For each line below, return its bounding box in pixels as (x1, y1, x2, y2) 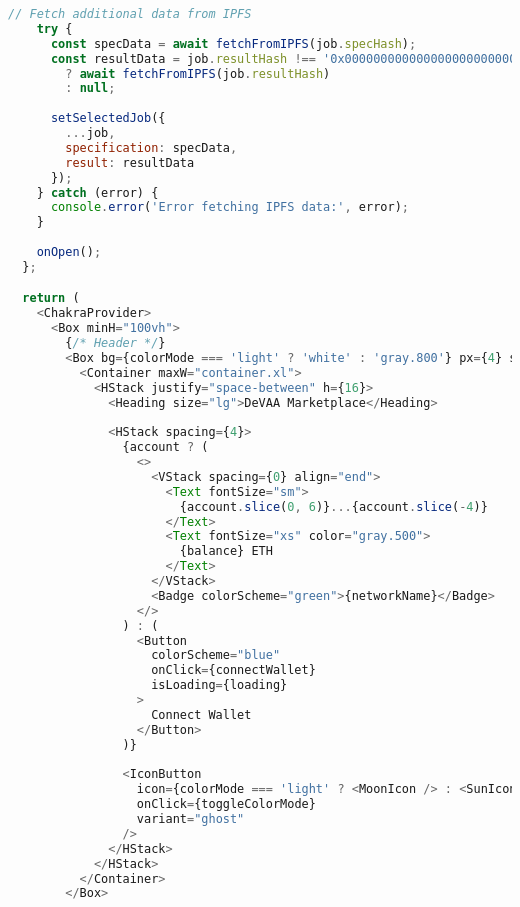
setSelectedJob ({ (50, 111, 166, 126)
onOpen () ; (36, 245, 102, 259)
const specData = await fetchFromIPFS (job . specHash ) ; (50, 36, 417, 51)
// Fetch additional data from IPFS (8, 7, 252, 21)
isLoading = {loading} (151, 678, 288, 693)
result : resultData (65, 155, 195, 170)
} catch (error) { (36, 185, 159, 200)
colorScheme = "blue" (151, 648, 281, 663)
